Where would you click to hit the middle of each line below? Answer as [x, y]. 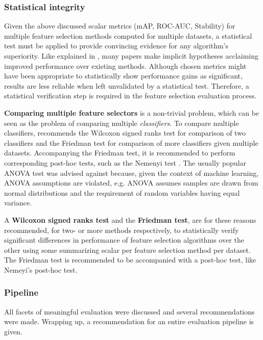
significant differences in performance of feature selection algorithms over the [124, 240]
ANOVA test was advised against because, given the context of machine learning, [131, 173]
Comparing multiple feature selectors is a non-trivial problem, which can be [132, 112]
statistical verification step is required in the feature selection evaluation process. [130, 96]
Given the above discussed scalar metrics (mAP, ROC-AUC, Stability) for [120, 26]
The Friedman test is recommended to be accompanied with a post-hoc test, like [130, 260]
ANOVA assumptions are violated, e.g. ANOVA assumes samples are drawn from [131, 183]
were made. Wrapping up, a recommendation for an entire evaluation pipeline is [129, 321]
